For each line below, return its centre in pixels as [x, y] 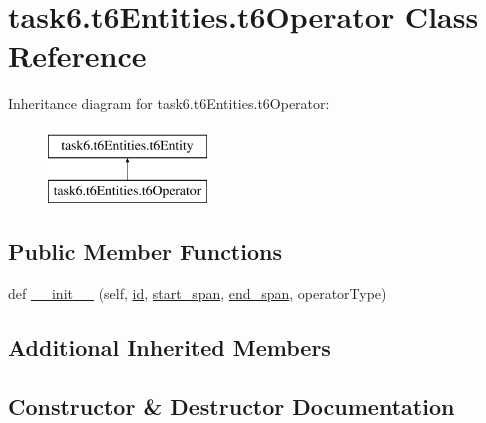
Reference [77, 55]
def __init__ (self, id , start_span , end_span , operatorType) [197, 293]
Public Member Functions [145, 251]
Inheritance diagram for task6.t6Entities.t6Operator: [169, 103]
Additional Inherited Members [169, 347]
